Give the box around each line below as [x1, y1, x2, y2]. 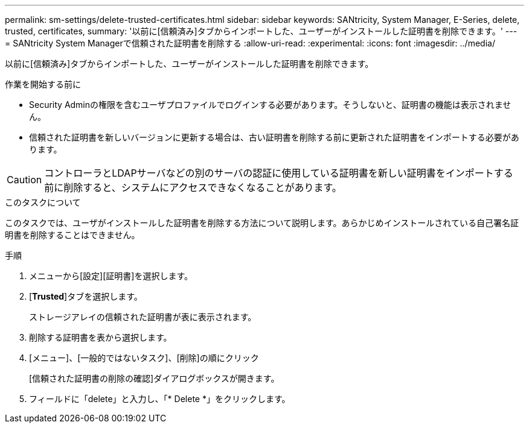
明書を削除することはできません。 [5, 230, 140, 240]
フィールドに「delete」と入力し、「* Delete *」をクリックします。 [29, 394, 290, 404]
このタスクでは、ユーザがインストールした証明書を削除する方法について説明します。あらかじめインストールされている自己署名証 [5, 218, 519, 228]
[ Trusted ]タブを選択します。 [29, 291, 143, 301]
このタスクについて [5, 197, 81, 207]
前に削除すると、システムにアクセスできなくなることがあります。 [44, 181, 342, 194]
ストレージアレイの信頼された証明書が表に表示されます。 [29, 312, 257, 322]
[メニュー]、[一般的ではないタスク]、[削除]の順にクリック [29, 353, 259, 363]
